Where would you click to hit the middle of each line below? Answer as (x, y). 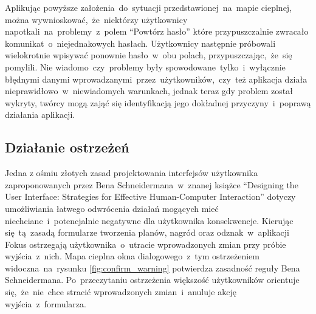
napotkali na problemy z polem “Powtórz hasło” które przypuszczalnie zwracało (157, 31)
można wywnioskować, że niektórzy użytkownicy (96, 19)
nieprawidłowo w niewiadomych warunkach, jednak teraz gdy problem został (149, 91)
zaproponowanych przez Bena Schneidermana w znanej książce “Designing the (152, 184)
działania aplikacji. (40, 114)
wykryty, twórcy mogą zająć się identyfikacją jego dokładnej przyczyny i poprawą (158, 102)
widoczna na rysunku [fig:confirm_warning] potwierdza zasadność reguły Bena (153, 268)
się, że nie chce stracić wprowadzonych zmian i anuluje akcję (121, 292)
